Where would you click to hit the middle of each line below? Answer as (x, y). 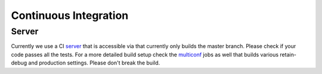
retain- (288, 54)
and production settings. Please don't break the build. (94, 63)
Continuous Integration (70, 15)
